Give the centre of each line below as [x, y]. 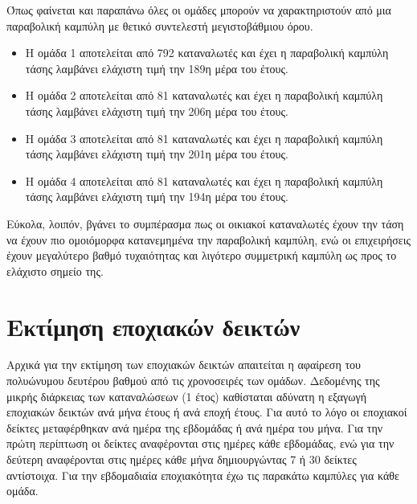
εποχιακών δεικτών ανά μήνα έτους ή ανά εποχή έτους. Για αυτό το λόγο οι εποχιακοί [207, 412]
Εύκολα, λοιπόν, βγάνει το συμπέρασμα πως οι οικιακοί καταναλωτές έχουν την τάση [205, 223]
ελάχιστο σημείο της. [55, 270]
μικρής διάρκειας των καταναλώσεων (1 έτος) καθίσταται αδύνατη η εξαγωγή [186, 396]
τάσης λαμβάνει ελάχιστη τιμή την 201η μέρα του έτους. [157, 154]
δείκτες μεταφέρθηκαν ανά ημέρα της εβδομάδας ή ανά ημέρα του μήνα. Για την [195, 427]
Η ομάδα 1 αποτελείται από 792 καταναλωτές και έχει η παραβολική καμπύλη [207, 53]
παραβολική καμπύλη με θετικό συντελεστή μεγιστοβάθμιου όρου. [160, 25]
